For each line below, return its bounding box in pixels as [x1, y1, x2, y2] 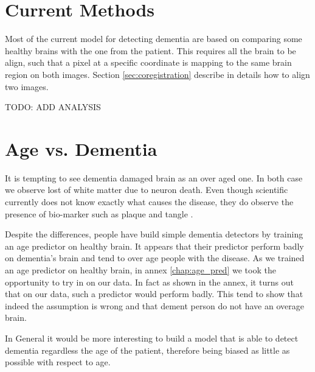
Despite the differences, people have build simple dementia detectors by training [5, 228, 303, 240]
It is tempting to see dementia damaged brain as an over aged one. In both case [5, 171, 303, 184]
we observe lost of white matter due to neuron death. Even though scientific [5, 183, 288, 196]
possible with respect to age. [5, 356, 111, 368]
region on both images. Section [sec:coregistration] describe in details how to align [5, 68, 310, 80]
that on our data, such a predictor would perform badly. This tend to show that [5, 287, 303, 300]
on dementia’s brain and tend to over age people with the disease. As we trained [5, 251, 305, 264]
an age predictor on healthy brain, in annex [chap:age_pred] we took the [5, 263, 276, 276]
